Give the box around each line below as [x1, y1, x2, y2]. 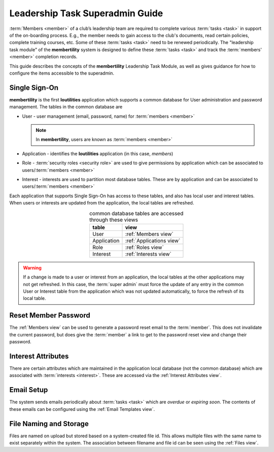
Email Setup [9, 386, 48, 394]
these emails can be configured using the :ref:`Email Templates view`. [9, 406, 155, 412]
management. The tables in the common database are [9, 104, 123, 110]
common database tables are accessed [89, 210, 184, 217]
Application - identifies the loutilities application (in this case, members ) [22, 150, 174, 157]
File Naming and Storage [9, 419, 89, 428]
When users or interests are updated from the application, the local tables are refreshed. [9, 200, 194, 206]
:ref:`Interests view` [125, 250, 172, 257]
